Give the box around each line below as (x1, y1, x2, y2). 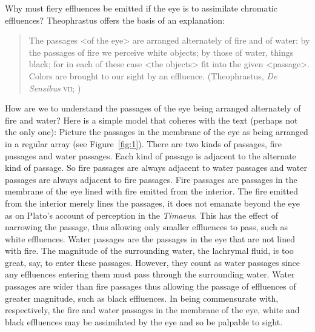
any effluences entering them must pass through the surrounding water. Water (5, 268, 295, 281)
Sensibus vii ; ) (28, 81, 81, 94)
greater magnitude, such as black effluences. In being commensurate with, (5, 291, 279, 304)
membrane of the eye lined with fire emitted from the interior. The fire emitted (5, 185, 298, 198)
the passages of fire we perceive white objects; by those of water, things (28, 45, 294, 58)
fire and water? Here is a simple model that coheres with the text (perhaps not (5, 113, 298, 126)
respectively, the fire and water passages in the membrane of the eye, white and (5, 304, 300, 316)
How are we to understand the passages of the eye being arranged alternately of (5, 102, 301, 115)
